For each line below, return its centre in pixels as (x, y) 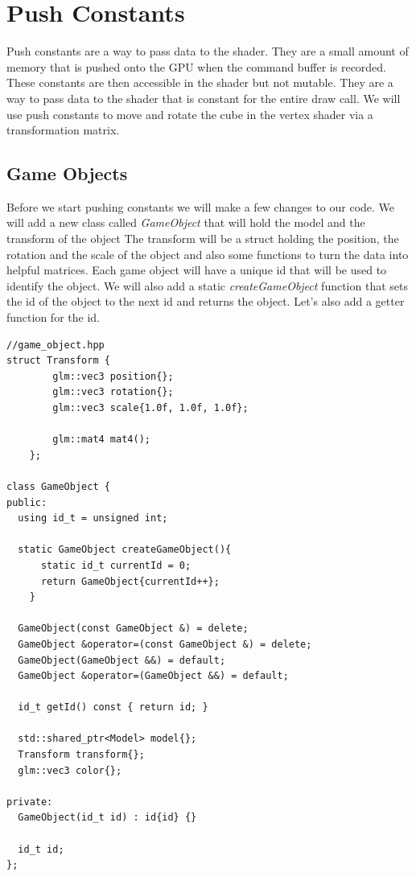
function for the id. (53, 317)
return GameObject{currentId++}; (130, 581)
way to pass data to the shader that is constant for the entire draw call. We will (204, 98)
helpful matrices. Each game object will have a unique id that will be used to (197, 270)
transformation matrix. (63, 130)
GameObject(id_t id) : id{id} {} (107, 818)
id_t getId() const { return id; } (113, 707)
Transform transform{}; (81, 755)
